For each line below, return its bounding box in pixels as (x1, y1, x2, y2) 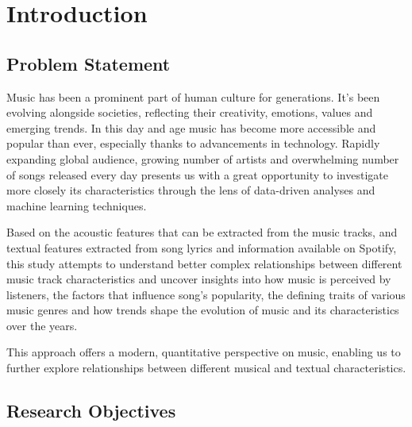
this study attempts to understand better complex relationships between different (6, 255, 402, 271)
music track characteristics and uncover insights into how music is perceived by (6, 271, 391, 287)
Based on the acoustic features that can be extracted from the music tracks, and (6, 224, 398, 240)
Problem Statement (6, 51, 171, 75)
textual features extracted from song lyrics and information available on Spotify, (6, 239, 397, 256)
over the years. (6, 317, 78, 333)
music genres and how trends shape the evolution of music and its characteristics (6, 302, 399, 318)
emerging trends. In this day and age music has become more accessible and (6, 119, 376, 136)
